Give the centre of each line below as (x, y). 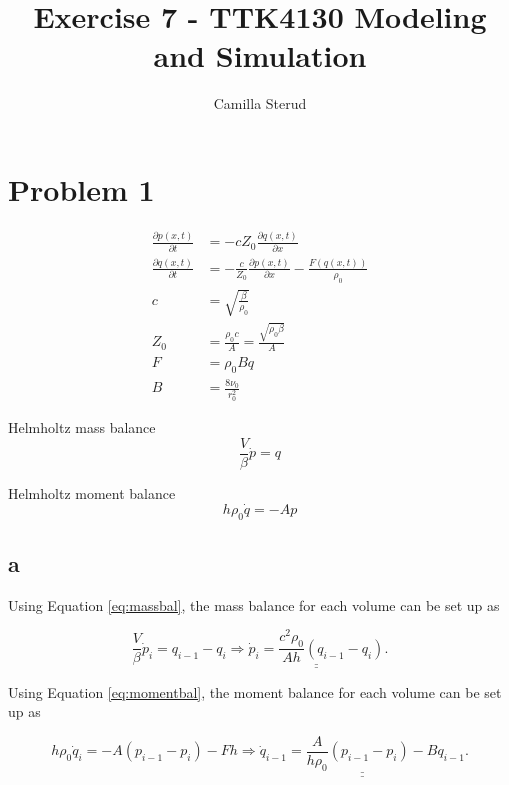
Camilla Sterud (260, 103)
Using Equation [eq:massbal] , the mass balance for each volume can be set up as (254, 604)
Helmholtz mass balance (82, 427)
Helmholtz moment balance (92, 493)
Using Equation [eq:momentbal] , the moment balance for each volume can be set (255, 691)
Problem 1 (81, 188)
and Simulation (260, 55)
